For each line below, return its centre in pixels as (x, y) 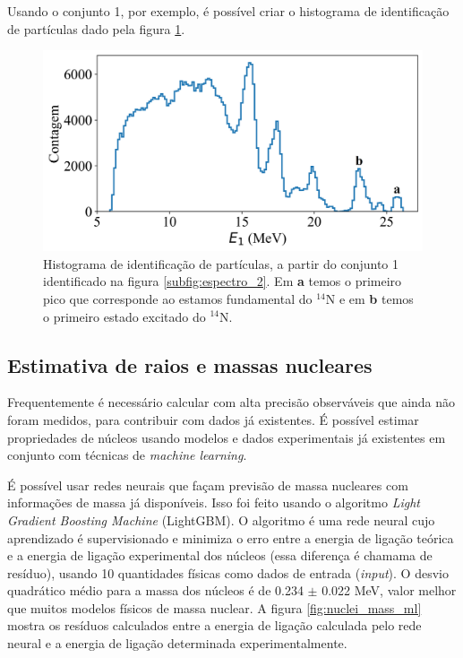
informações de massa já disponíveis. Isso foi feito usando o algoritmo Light (214, 502)
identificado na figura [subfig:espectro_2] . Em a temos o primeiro (223, 281)
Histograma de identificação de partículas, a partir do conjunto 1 (221, 263)
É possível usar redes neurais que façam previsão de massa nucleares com (208, 485)
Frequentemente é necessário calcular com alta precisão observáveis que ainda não (231, 402)
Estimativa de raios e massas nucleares (190, 364)
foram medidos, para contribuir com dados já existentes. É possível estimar (213, 419)
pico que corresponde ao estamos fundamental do (178, 298)
